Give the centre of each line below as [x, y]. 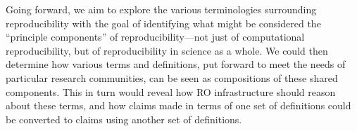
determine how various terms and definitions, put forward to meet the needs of [176, 64]
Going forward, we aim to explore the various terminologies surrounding [161, 9]
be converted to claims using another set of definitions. [124, 119]
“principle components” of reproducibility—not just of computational [155, 37]
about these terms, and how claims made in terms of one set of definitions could [178, 105]
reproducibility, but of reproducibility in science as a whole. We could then [167, 50]
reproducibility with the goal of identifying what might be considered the [163, 23]
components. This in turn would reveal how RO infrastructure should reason [171, 91]
